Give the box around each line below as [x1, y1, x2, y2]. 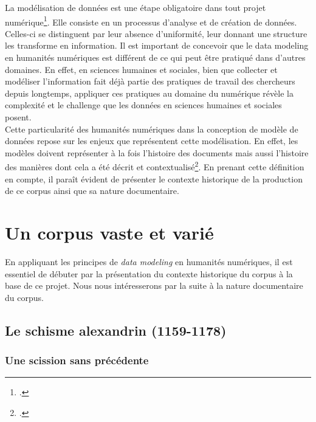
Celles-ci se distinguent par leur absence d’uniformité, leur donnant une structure [5, 27, 307, 40]
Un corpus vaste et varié [5, 220, 214, 244]
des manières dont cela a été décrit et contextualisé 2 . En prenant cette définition [5, 159, 304, 173]
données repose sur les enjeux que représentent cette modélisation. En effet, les [5, 134, 298, 147]
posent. [5, 111, 32, 123]
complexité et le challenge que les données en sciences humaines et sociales [5, 99, 282, 111]
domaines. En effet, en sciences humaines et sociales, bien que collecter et [5, 63, 278, 75]
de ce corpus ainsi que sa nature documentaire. [5, 184, 179, 197]
